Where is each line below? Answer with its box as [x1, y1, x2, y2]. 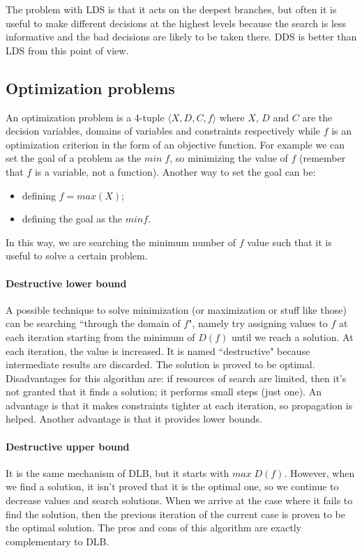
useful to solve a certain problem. [6, 248, 148, 263]
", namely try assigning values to [188, 316, 328, 331]
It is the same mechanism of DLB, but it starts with [6, 465, 229, 480]
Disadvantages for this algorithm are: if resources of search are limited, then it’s [6, 370, 347, 385]
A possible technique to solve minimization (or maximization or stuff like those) [6, 302, 347, 317]
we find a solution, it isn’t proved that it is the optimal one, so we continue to [6, 479, 339, 494]
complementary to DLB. [6, 533, 110, 548]
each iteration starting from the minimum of [6, 329, 195, 344]
